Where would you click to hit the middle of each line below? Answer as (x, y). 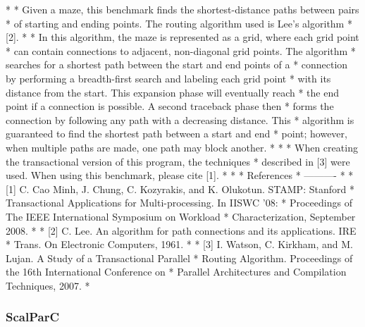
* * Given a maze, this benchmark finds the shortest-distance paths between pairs (182, 9)
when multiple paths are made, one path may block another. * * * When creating (182, 147)
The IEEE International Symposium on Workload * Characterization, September (181, 216)
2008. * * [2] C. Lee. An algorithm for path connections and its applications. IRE (181, 230)
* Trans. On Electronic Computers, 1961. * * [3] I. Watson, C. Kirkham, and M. (179, 244)
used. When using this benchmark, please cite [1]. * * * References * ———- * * (180, 175)
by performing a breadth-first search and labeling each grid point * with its (168, 78)
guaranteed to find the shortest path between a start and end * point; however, (177, 134)
